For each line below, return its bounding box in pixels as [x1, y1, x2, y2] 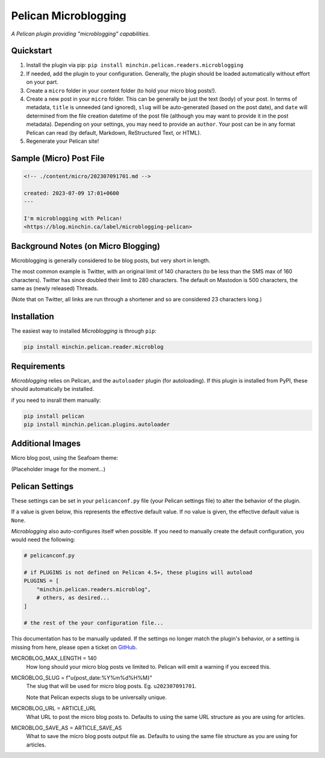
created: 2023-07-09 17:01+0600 [23, 190, 120, 196]
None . [11, 516, 26, 524]
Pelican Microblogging [11, 9, 126, 22]
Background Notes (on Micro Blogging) [11, 241, 161, 251]
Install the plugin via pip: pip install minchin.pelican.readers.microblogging [26, 61, 244, 69]
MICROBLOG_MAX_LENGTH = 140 [11, 654, 97, 662]
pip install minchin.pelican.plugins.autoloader [23, 421, 170, 428]
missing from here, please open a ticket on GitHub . [11, 644, 138, 651]
